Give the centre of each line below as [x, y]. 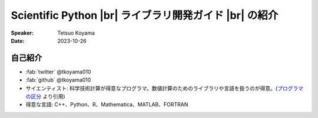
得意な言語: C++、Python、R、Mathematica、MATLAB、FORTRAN [107, 104]
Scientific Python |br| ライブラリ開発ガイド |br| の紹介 [145, 15]
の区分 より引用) [45, 96]
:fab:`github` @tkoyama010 [58, 80]
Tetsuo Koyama [76, 33]
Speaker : [22, 33]
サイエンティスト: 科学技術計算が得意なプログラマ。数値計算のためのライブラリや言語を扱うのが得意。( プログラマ [164, 88]
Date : [18, 41]
